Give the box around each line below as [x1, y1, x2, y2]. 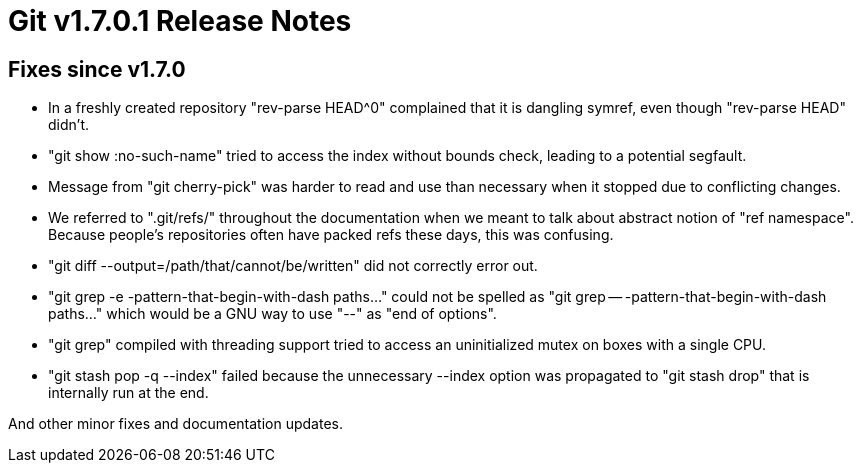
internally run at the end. [48, 384, 209, 402]
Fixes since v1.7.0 [8, 56, 186, 82]
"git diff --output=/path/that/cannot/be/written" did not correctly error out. [48, 257, 538, 275]
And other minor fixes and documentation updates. [8, 415, 343, 433]
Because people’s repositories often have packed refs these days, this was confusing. [48, 226, 614, 244]
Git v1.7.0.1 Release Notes [8, 4, 352, 38]
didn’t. [48, 116, 89, 134]
